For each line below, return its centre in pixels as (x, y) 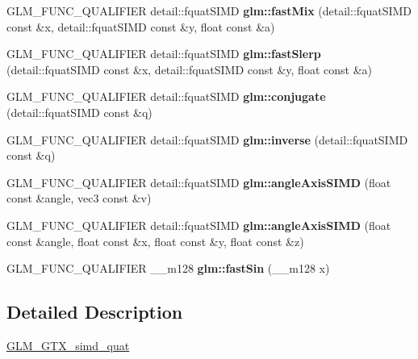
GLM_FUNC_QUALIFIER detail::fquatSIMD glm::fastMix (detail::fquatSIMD (209, 10)
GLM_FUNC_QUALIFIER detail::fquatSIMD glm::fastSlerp (164, 54)
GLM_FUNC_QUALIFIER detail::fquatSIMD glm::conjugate (166, 96)
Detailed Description (95, 312)
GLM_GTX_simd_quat (68, 345)
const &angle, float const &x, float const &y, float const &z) (155, 241)
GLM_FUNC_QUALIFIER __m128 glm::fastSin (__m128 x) (168, 268)
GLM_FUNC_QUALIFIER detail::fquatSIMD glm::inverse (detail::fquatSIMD (207, 139)
